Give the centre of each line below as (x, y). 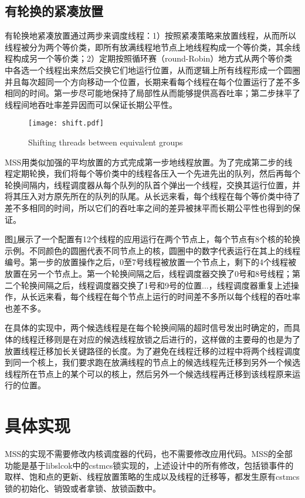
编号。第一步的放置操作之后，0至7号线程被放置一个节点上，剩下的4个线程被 (150, 262)
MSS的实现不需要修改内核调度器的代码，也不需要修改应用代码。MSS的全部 (149, 454)
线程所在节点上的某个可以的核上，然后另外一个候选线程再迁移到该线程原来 (148, 373)
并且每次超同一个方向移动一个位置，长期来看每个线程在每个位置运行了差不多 (152, 81)
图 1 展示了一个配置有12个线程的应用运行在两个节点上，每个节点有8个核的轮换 (152, 239)
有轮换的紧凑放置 (54, 11)
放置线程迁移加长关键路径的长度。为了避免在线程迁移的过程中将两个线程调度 (152, 350)
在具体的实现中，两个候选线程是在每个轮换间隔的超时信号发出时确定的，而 (148, 328)
